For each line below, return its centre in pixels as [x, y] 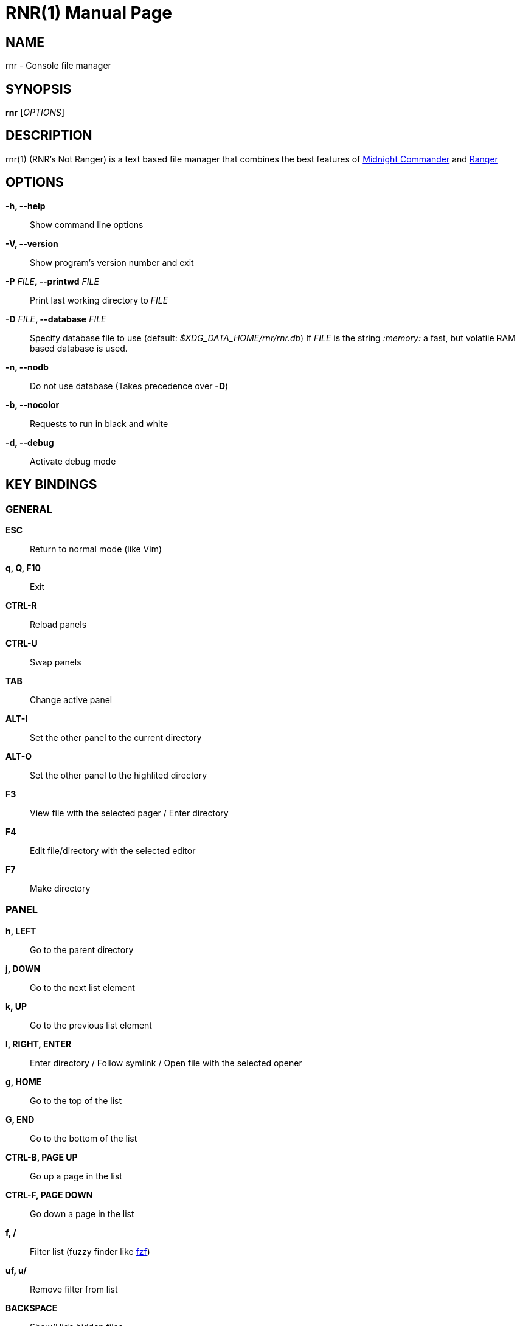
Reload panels [58, 624]
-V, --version [32, 243]
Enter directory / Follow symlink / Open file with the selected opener [166, 1063]
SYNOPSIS [39, 89]
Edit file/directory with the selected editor [113, 850]
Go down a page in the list [82, 1213]
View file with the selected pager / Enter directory [129, 813]
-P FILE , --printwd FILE [52, 281]
